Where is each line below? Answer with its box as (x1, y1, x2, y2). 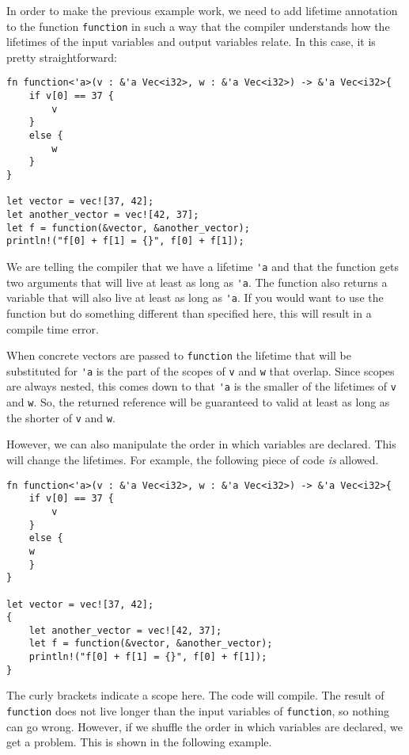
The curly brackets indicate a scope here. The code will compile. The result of (6, 687, 384, 704)
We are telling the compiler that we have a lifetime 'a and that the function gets (6, 257, 399, 274)
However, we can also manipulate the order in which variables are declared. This (6, 436, 396, 452)
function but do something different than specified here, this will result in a (6, 304, 372, 321)
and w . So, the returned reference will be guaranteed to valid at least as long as (6, 394, 390, 410)
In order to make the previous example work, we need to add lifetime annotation (6, 2, 398, 18)
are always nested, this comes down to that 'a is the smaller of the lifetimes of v (6, 378, 396, 395)
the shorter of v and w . (6, 409, 116, 425)
